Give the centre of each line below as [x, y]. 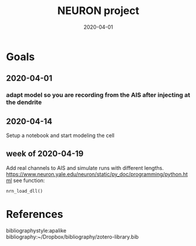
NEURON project [98, 11]
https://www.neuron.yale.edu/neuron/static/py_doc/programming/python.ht [97, 174]
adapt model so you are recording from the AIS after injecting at [98, 95]
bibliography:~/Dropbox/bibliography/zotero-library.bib [73, 237]
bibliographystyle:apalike [36, 230]
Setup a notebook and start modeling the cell [60, 135]
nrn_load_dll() [25, 191]
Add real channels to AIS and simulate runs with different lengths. [85, 168]
